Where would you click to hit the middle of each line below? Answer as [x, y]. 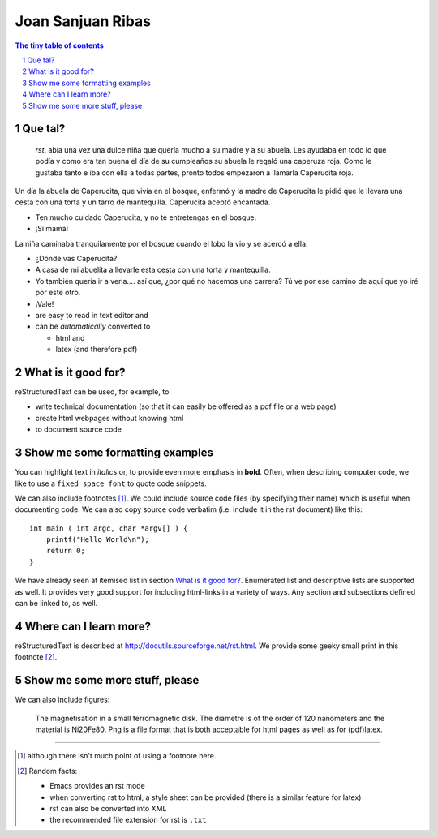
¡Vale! [45, 303]
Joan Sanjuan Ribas [83, 21]
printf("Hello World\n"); [98, 540]
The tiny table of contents [60, 45]
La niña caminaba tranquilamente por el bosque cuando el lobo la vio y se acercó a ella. [161, 243]
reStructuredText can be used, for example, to [92, 392]
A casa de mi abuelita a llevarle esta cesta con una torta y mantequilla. [153, 270]
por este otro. [58, 293]
